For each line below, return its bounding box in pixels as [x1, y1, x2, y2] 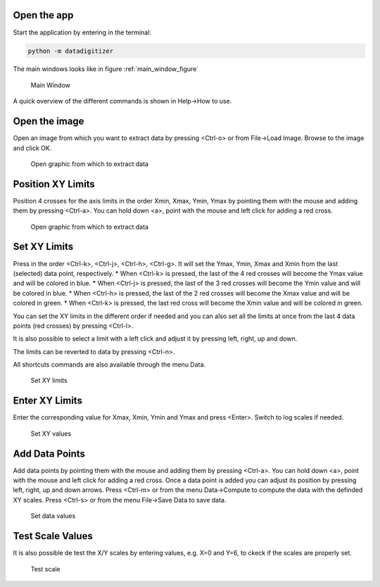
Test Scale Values [13, 530, 93, 542]
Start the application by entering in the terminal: [13, 28, 151, 37]
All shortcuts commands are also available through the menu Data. [13, 360, 206, 369]
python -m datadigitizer [27, 46, 114, 55]
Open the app [13, 9, 74, 21]
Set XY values [30, 429, 72, 438]
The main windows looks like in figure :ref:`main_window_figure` [13, 65, 199, 73]
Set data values [30, 512, 76, 520]
